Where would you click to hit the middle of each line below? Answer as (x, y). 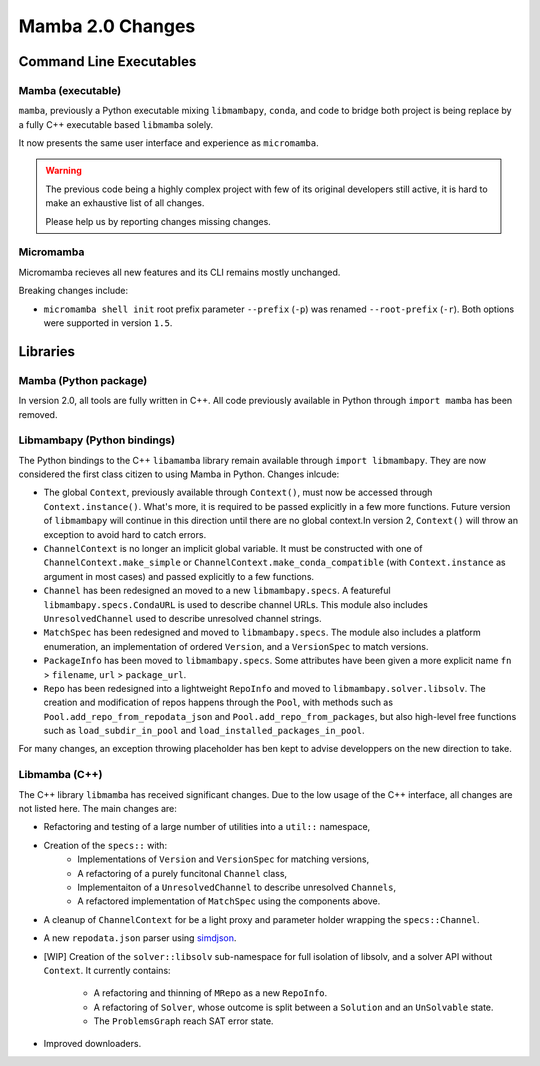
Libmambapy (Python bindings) (96, 440)
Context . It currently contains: (107, 970)
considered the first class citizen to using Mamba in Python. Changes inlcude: (179, 474)
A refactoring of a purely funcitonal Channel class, (182, 873)
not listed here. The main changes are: (97, 808)
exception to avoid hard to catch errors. (125, 534)
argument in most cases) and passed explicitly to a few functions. (179, 576)
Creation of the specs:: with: (105, 845)
